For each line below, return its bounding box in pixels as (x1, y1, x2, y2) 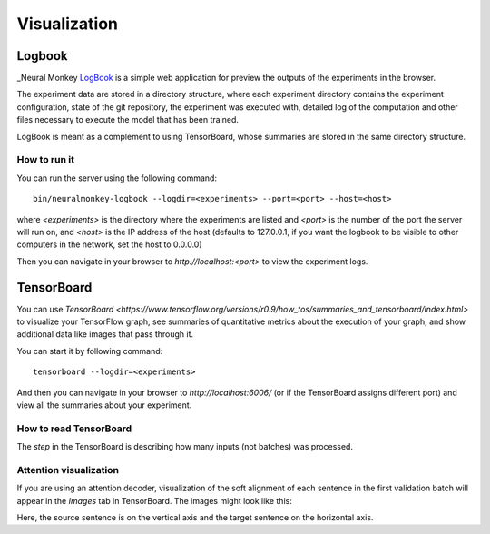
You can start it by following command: (16, 345, 163, 356)
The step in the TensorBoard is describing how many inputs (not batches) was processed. (16, 441, 354, 452)
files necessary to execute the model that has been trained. (16, 114, 240, 125)
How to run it (16, 153, 74, 166)
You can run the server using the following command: (16, 173, 218, 183)
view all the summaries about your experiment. (16, 400, 192, 410)
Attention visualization (16, 463, 120, 476)
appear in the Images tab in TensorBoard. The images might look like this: (16, 495, 292, 506)
